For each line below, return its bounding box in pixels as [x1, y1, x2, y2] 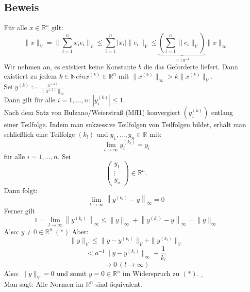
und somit [56, 268, 87, 278]
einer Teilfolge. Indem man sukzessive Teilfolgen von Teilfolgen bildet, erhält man [4, 119, 246, 130]
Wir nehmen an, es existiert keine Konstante [4, 61, 136, 71]
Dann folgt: [4, 185, 38, 195]
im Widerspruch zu [122, 268, 180, 278]
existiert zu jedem [4, 71, 57, 81]
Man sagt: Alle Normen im [4, 279, 83, 289]
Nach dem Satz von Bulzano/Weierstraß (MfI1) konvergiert [4, 107, 181, 117]
